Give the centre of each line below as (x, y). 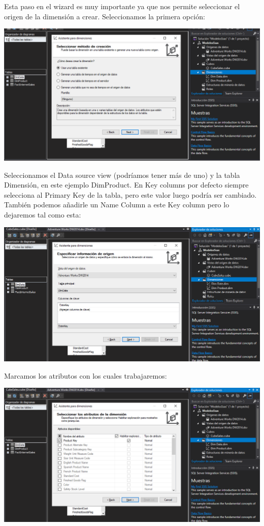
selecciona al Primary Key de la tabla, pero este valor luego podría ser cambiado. (130, 194)
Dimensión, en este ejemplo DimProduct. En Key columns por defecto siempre (126, 185)
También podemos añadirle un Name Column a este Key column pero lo (117, 205)
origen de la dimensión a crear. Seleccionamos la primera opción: (105, 16)
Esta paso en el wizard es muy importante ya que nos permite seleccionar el (122, 6)
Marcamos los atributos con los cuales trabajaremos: (86, 375)
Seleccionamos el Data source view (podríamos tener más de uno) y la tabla (122, 175)
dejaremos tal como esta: (43, 215)
